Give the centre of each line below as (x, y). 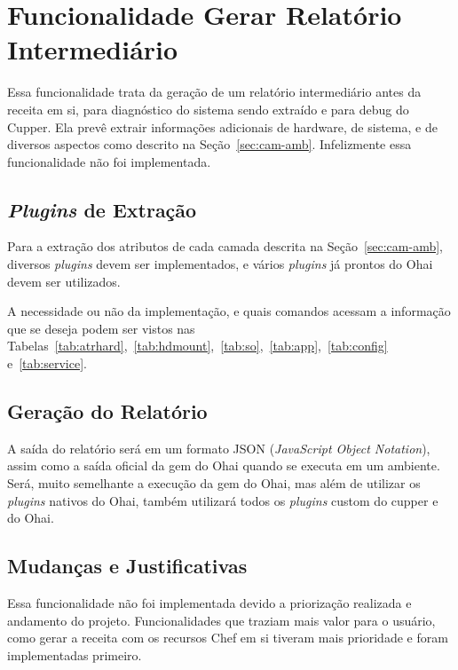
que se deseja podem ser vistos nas (101, 328)
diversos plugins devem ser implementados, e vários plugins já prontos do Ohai (220, 264)
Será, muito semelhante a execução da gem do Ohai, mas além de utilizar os (214, 483)
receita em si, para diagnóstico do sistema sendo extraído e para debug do (208, 109)
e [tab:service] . (47, 363)
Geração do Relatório (107, 411)
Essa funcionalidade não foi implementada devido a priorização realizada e (209, 603)
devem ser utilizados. (64, 281)
